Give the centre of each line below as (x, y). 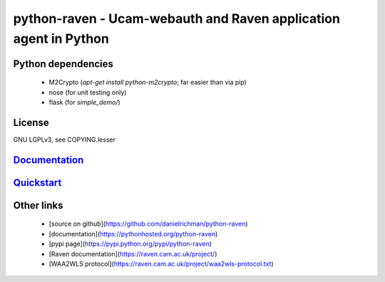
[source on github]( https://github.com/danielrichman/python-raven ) (149, 224)
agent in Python (61, 38)
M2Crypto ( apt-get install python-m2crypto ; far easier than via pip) (148, 83)
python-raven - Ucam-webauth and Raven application (176, 19)
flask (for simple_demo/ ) (84, 103)
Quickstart (37, 183)
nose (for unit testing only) (88, 92)
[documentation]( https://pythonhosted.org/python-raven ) (133, 234)
